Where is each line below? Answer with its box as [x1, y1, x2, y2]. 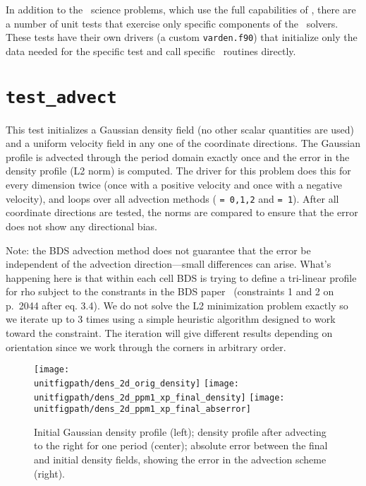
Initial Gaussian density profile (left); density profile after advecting [34, 424, 327, 439]
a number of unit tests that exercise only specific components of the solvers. [6, 16, 338, 30]
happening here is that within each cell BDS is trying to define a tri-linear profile [6, 270, 357, 285]
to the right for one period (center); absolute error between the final [34, 438, 328, 453]
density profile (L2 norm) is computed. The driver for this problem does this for [6, 163, 351, 178]
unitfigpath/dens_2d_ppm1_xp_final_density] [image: [34, 392, 285, 403]
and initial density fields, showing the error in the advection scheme [34, 452, 327, 467]
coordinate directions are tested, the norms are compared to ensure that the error [6, 205, 358, 220]
